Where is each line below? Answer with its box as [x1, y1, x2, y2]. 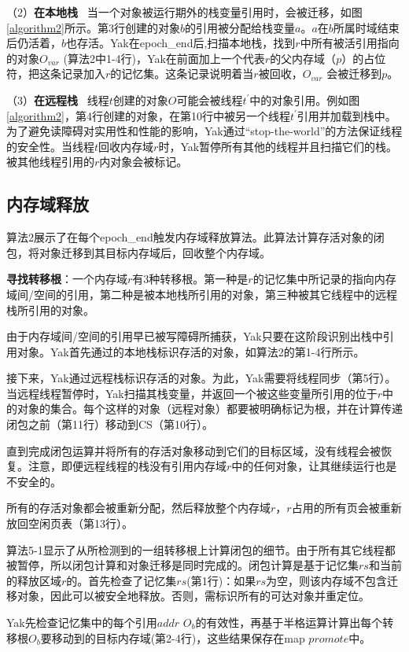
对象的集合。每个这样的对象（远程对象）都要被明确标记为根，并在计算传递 [17, 400, 403, 417]
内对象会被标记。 [99, 153, 188, 170]
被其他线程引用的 [6, 153, 94, 170]
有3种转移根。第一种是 [132, 271, 249, 287]
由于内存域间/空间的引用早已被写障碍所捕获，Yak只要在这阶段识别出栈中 [6, 328, 383, 344]
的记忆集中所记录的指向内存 [252, 271, 396, 287]
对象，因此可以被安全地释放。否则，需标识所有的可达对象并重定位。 [17, 588, 370, 604]
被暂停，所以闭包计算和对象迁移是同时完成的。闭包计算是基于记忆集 [6, 557, 359, 573]
